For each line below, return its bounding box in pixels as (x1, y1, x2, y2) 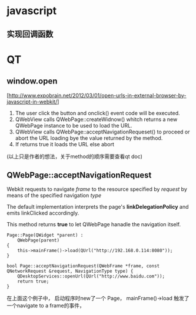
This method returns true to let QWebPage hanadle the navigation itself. (6, 221, 181, 228)
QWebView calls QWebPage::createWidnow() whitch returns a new (15, 116, 178, 123)
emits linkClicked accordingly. (6, 210, 79, 217)
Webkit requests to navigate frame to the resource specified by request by (6, 186, 187, 193)
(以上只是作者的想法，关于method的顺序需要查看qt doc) (6, 153, 143, 160)
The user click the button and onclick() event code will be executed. (15, 109, 180, 116)
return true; (17, 279, 49, 284)
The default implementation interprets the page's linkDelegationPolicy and (6, 203, 189, 210)
